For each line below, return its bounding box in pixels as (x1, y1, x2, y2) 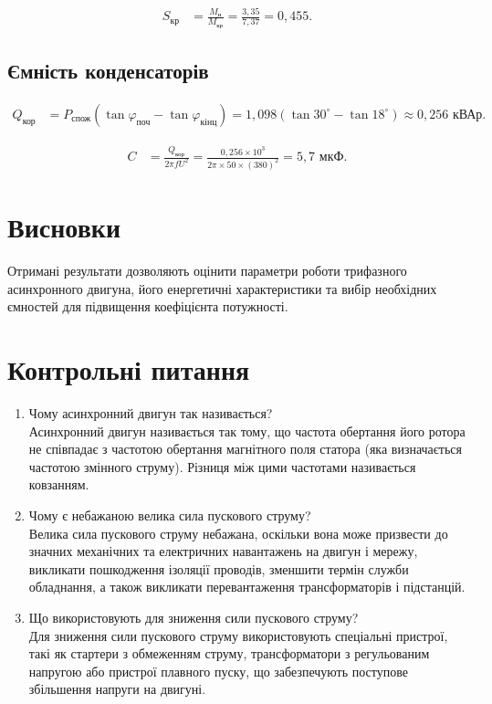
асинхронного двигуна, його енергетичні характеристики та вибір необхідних (7, 278, 437, 298)
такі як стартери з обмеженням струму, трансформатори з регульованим (28, 644, 430, 663)
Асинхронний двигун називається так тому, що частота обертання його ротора (28, 421, 466, 440)
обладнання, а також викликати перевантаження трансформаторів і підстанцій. (28, 577, 466, 596)
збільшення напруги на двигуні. (28, 679, 206, 699)
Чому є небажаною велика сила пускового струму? (28, 505, 311, 524)
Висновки (7, 208, 121, 246)
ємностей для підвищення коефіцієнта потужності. (7, 297, 288, 316)
